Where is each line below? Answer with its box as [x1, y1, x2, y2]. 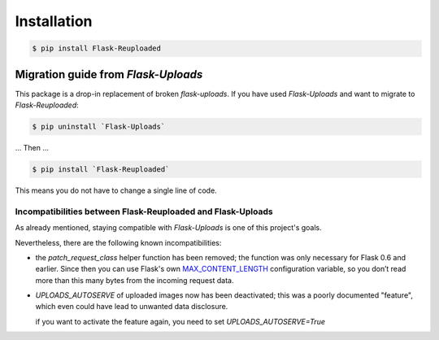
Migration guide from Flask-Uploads [15, 68, 203, 81]
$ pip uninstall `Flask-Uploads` [32, 122, 166, 132]
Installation [15, 12, 93, 30]
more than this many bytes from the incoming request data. [35, 275, 234, 285]
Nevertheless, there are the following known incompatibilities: [15, 238, 222, 247]
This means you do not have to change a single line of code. [15, 185, 217, 195]
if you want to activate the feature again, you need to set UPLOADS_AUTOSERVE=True [35, 316, 325, 326]
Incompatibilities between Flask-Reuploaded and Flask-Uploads [15, 206, 273, 217]
